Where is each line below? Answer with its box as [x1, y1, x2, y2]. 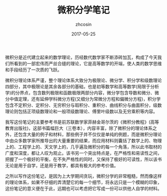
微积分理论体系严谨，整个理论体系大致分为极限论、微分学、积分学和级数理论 [5, 77, 162, 83]
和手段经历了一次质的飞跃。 [5, 67, 62, 73]
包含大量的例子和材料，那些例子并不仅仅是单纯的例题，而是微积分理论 [18, 131, 162, 137]
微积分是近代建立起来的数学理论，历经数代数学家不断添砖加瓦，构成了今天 [5, 54, 158, 60]
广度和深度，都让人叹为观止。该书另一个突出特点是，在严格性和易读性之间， [5, 150, 162, 156]
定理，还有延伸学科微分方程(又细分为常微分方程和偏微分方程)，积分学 [18, 96, 161, 102]
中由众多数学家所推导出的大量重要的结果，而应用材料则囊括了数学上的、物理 [5, 137, 162, 143]
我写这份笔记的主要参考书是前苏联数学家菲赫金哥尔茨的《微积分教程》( [5, 119, 151, 125]
